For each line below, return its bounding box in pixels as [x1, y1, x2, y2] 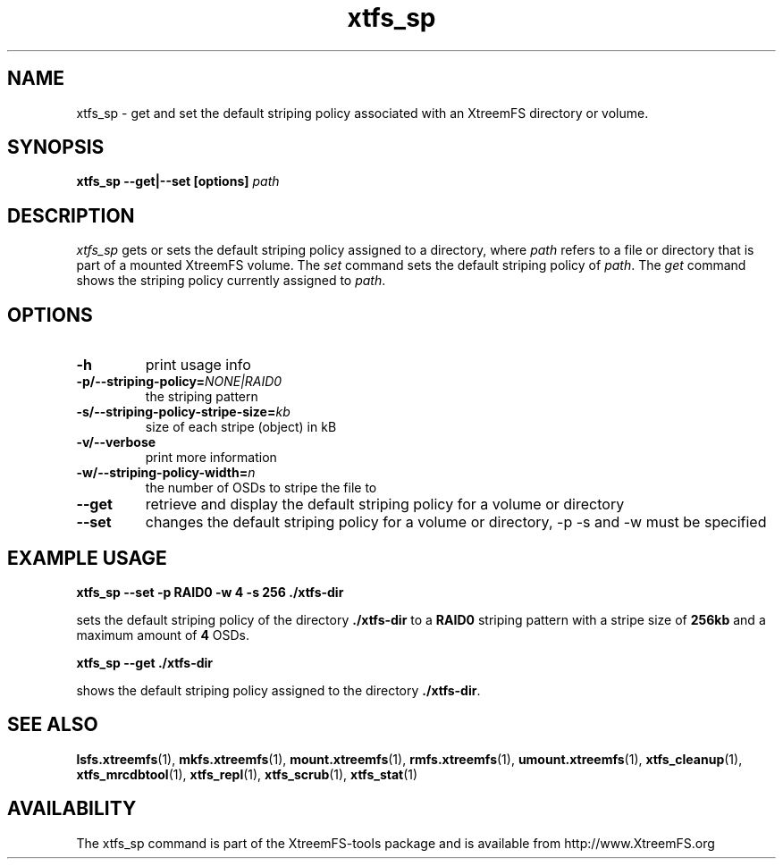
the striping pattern [145, 389, 258, 405]
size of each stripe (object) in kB [145, 419, 337, 435]
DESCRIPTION [7, 204, 135, 227]
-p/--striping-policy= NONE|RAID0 [76, 374, 282, 390]
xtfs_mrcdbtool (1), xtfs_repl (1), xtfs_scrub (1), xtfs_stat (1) [76, 766, 418, 782]
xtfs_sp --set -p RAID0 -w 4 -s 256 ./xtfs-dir [76, 584, 344, 600]
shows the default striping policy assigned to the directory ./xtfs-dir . [76, 682, 481, 698]
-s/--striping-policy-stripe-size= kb [76, 404, 290, 420]
